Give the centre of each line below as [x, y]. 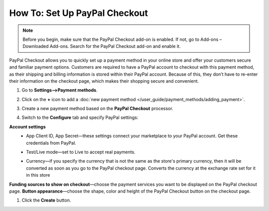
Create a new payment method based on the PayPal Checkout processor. [98, 108]
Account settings [27, 126]
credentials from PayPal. [51, 143]
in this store [38, 175]
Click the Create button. [46, 200]
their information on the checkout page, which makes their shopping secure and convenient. [104, 81]
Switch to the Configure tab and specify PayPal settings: [80, 117]
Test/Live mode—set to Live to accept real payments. [81, 152]
